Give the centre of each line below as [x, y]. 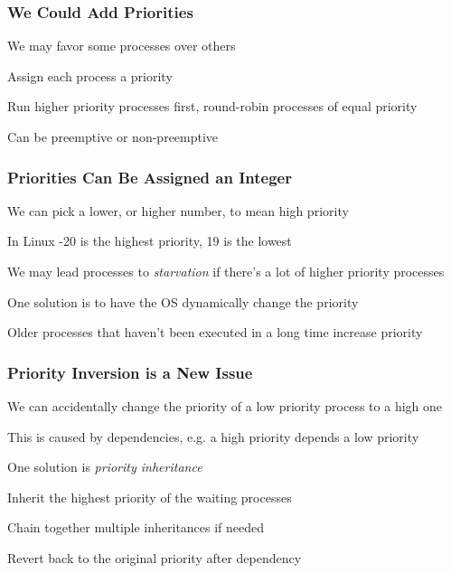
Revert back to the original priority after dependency [155, 557]
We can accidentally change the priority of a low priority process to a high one [225, 406]
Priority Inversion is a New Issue [130, 372]
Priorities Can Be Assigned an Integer [150, 177]
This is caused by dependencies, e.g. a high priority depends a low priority [213, 436]
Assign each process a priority [90, 75]
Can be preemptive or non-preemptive [113, 136]
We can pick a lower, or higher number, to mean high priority [178, 210]
